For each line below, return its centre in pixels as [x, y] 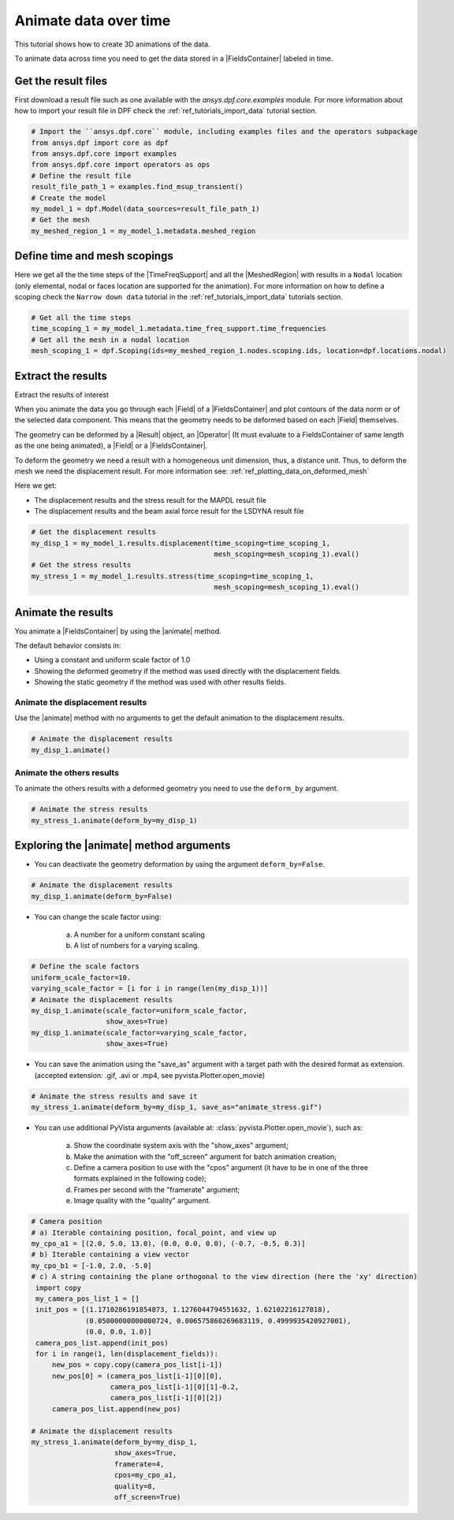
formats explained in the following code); [140, 1179]
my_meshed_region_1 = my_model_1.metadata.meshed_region [143, 231]
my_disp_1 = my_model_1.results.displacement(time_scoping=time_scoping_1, [181, 543]
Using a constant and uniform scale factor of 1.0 [112, 660]
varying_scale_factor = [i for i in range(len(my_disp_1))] [150, 989]
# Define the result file [81, 176]
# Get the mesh [60, 220]
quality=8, [136, 1486]
